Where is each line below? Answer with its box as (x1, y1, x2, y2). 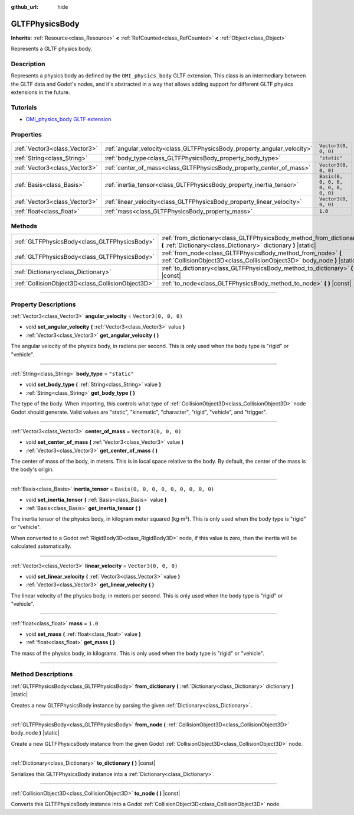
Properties (11, 131, 42, 139)
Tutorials (11, 103, 38, 112)
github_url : (11, 4, 38, 10)
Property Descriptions (11, 300, 76, 309)
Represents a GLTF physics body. (11, 45, 93, 53)
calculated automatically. (11, 543, 72, 550)
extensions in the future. (11, 89, 70, 96)
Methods (11, 222, 38, 230)
